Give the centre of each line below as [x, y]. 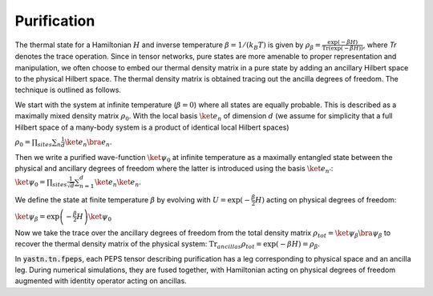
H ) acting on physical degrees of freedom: [326, 200]
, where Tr [380, 45]
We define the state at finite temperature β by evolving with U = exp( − [133, 200]
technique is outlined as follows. [68, 90]
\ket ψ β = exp [37, 218]
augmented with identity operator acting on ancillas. [101, 281]
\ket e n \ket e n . [118, 183]
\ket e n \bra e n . [88, 142]
